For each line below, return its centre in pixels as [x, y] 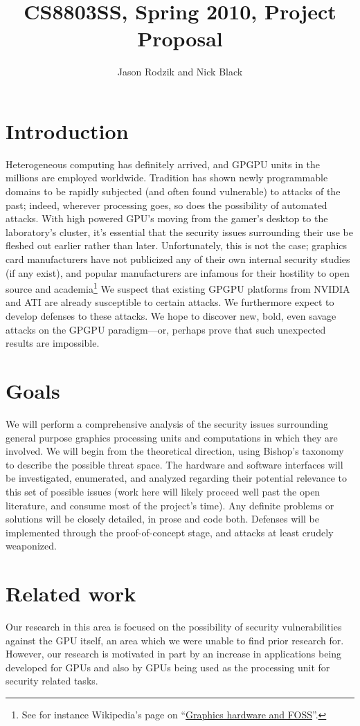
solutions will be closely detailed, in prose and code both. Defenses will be [162, 519]
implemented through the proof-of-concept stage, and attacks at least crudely [170, 532]
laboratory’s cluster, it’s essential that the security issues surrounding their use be [180, 232]
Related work [71, 593]
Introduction [67, 130]
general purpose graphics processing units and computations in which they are [172, 437]
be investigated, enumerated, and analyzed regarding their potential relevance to [177, 478]
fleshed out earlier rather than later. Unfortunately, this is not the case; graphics [177, 245]
